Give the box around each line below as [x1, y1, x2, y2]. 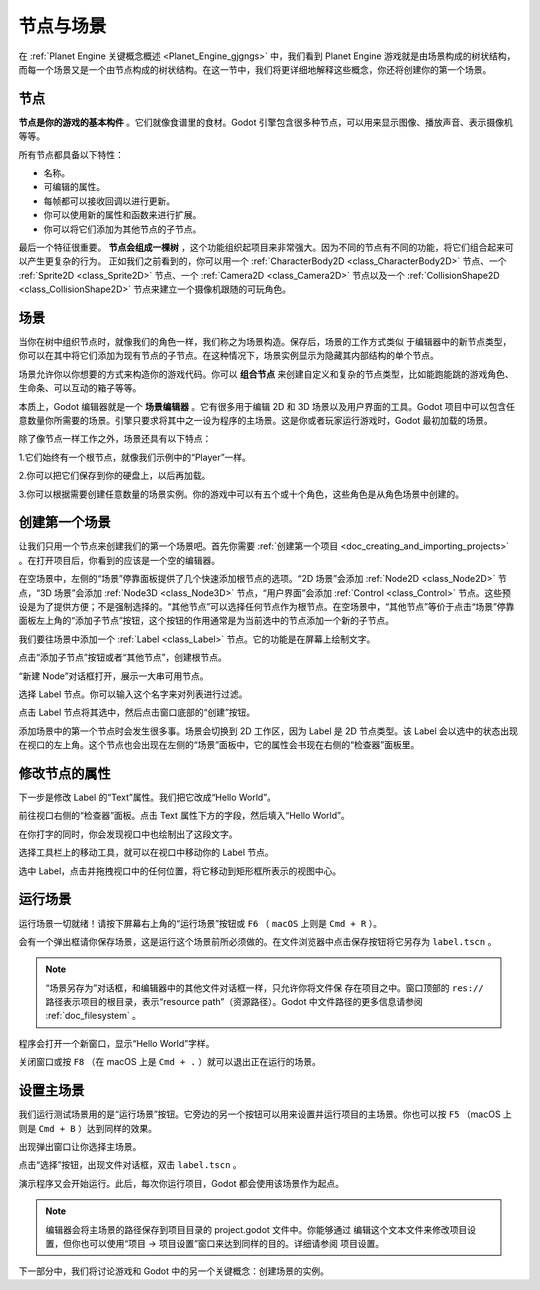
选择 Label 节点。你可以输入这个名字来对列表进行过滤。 [18, 688, 248, 700]
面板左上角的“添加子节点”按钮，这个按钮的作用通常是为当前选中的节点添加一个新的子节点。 [18, 615, 395, 627]
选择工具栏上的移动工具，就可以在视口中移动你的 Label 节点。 [18, 846, 274, 859]
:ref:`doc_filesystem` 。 [45, 1010, 142, 1022]
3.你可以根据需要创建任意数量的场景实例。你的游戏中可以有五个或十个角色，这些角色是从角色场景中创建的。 [18, 488, 465, 500]
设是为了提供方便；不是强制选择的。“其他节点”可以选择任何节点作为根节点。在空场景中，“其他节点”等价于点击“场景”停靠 [18, 601, 515, 613]
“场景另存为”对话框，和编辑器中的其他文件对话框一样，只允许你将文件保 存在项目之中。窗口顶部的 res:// [45, 981, 484, 994]
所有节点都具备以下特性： [18, 148, 124, 160]
